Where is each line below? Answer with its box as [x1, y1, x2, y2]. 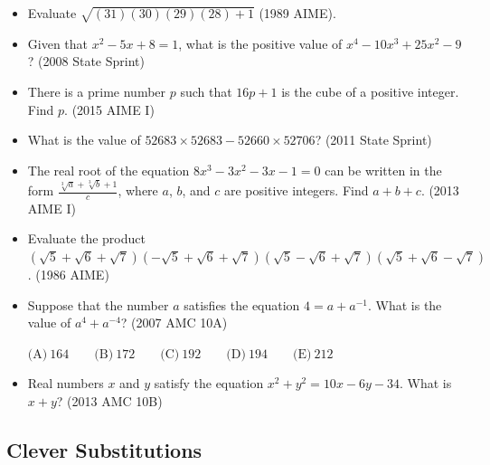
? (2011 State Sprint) [315, 130, 432, 149]
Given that [27, 33, 89, 52]
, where [118, 181, 158, 200]
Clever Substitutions [6, 436, 203, 463]
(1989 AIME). [259, 4, 336, 22]
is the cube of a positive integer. [281, 81, 459, 100]
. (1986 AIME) [27, 265, 109, 284]
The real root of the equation [27, 160, 190, 179]
